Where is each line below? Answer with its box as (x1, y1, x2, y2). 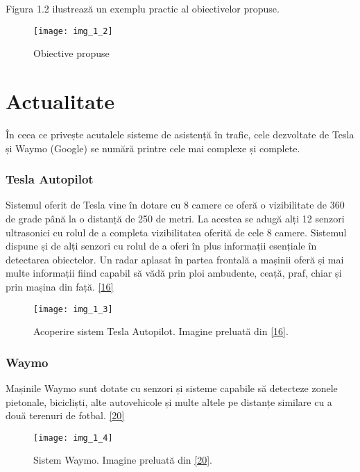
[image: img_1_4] (33, 432, 113, 443)
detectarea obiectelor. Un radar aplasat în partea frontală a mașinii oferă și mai (6, 252, 344, 266)
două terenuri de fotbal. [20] (6, 408, 125, 423)
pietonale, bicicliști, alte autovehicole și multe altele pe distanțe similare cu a (6, 394, 332, 409)
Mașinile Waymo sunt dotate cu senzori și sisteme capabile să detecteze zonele (6, 381, 338, 395)
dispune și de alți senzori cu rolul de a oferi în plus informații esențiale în (6, 238, 317, 253)
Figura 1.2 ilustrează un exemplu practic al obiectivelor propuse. (6, 1, 280, 15)
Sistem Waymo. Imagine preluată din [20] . (33, 453, 212, 467)
